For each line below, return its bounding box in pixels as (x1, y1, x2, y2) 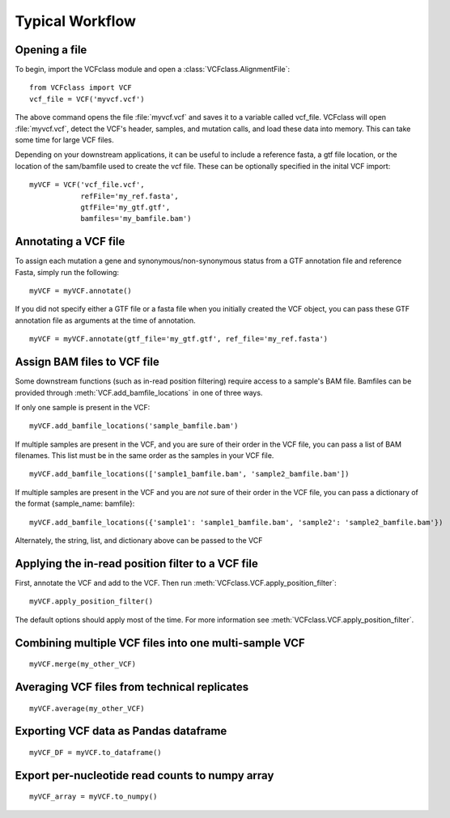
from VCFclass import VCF (29, 83, 133, 92)
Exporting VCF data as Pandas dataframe (15, 724, 227, 738)
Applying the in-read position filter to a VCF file (15, 557, 258, 570)
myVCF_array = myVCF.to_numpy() (29, 792, 158, 801)
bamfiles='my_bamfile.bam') (80, 214, 192, 223)
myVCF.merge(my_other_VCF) (29, 659, 137, 669)
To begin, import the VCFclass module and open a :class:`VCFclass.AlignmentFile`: (15, 65, 291, 74)
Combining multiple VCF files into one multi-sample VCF (15, 636, 305, 650)
